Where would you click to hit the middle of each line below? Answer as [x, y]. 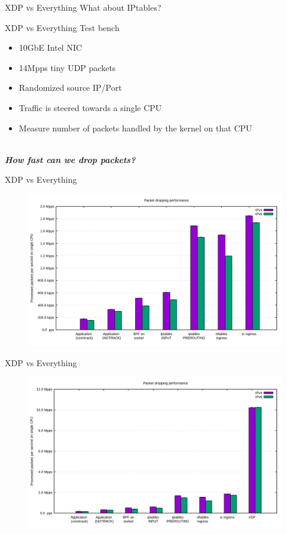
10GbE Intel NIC [51, 47]
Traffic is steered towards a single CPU [90, 107]
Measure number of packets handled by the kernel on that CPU [135, 128]
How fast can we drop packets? [70, 159]
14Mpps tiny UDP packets [67, 67]
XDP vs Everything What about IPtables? [83, 7]
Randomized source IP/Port [70, 88]
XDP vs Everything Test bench [62, 27]
